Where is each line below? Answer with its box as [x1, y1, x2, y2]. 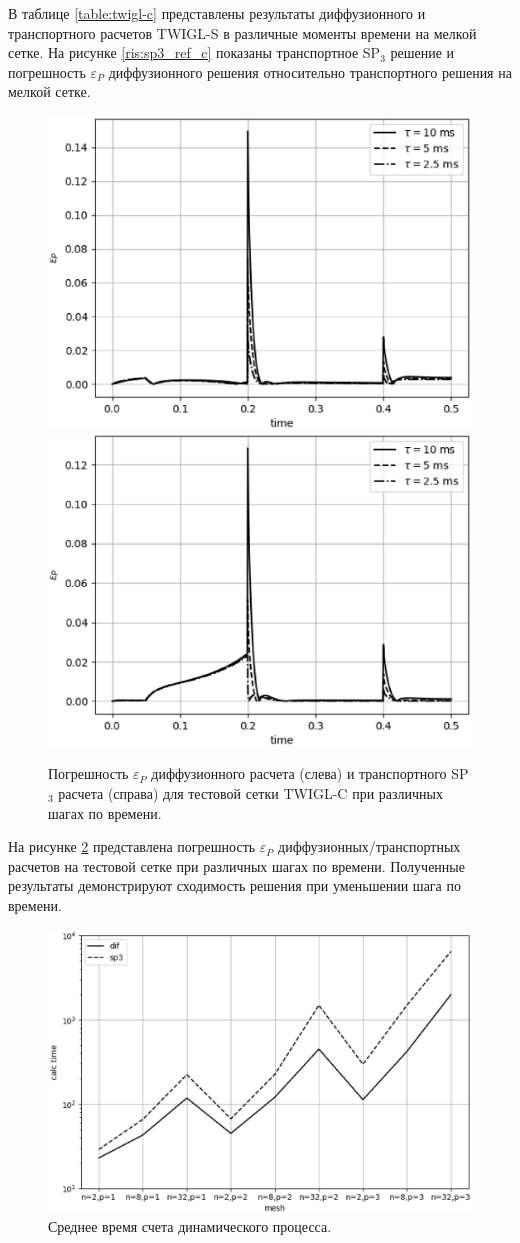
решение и [390, 42, 455, 63]
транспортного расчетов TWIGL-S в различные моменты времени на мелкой [8, 22, 477, 43]
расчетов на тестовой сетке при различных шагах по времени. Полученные [8, 855, 465, 876]
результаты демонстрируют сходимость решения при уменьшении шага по [8, 875, 461, 896]
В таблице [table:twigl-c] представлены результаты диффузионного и [8, 3, 426, 23]
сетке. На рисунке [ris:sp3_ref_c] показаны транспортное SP [8, 42, 381, 63]
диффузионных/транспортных [278, 836, 461, 857]
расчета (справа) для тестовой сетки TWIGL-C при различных [58, 782, 443, 803]
